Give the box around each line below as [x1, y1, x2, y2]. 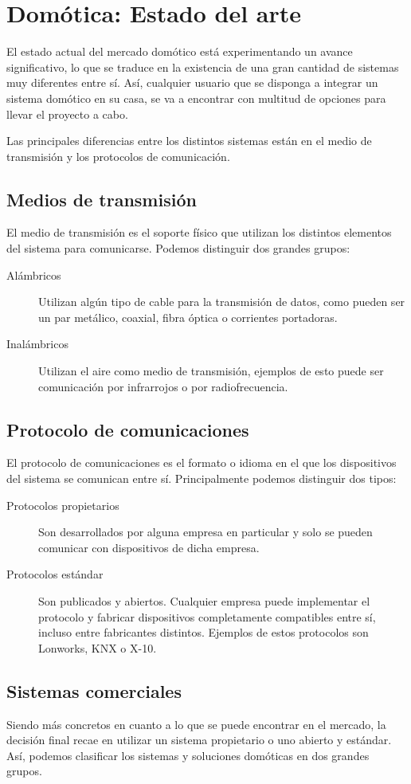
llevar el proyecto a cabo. [6, 105, 128, 122]
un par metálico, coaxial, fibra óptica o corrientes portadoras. [38, 308, 338, 325]
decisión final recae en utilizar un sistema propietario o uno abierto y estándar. [6, 731, 392, 748]
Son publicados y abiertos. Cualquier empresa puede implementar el [38, 593, 370, 609]
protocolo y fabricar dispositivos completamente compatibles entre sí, [38, 608, 376, 625]
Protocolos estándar [6, 566, 104, 582]
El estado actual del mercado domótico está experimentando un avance [6, 43, 353, 60]
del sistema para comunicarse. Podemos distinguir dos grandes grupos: [6, 240, 350, 257]
